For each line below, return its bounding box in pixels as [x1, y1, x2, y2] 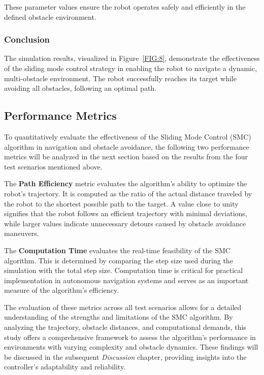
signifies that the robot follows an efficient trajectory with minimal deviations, [4, 208, 247, 219]
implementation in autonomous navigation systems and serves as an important [4, 275, 249, 285]
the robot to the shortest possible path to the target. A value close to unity [4, 198, 239, 209]
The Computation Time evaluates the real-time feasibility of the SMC [4, 245, 230, 255]
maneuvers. [4, 228, 39, 238]
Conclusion [4, 33, 50, 46]
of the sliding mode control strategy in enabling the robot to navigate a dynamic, [4, 63, 257, 73]
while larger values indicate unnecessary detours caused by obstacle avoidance [4, 218, 246, 228]
